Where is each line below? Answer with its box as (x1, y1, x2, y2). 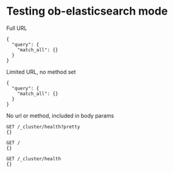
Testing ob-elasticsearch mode (6, 4, 169, 18)
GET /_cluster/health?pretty (6, 124, 80, 130)
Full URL (6, 24, 27, 32)
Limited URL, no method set (6, 68, 76, 76)
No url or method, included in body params (6, 111, 114, 119)
